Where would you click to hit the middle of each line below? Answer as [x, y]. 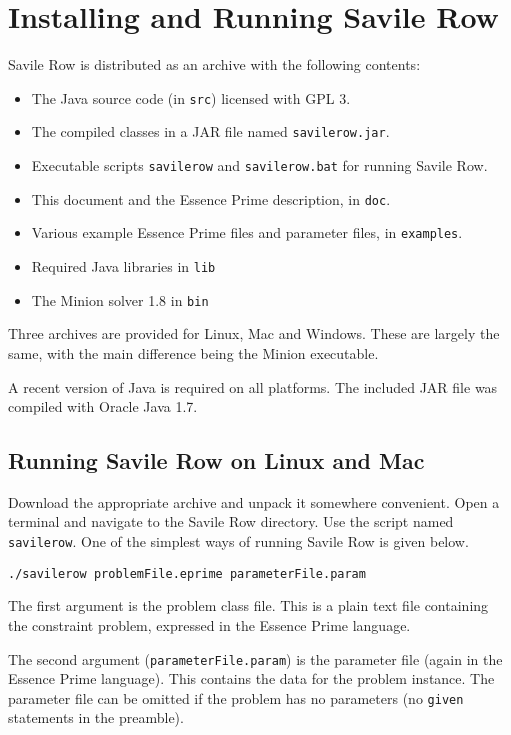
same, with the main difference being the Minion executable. [193, 352]
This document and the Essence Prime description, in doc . [211, 198]
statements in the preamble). [96, 717]
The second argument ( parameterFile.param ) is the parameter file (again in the [255, 658]
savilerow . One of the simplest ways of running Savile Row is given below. [238, 541]
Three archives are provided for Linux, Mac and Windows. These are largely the [254, 333]
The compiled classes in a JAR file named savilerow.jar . [210, 131]
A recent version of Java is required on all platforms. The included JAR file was [253, 386]
